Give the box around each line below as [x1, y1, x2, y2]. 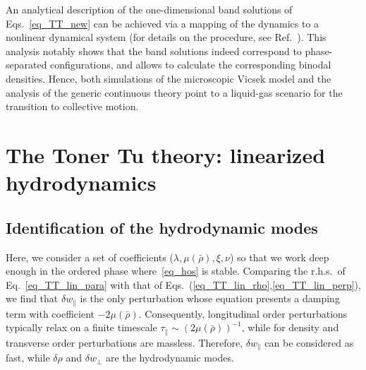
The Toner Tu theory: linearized [6, 140, 326, 169]
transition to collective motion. [6, 99, 139, 114]
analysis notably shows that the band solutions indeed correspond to [6, 43, 302, 58]
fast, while [6, 350, 50, 365]
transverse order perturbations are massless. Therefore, [6, 335, 243, 350]
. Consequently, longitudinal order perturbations [138, 306, 348, 321]
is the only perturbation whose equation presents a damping [80, 291, 340, 306]
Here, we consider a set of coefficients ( [6, 249, 173, 264]
